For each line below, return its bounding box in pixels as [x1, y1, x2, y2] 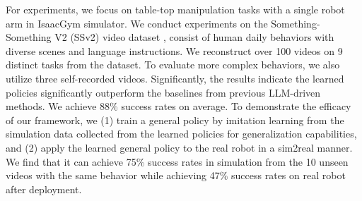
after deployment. [6, 181, 82, 196]
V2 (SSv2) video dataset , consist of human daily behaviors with [54, 30, 334, 44]
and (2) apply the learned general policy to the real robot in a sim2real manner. [6, 140, 353, 154]
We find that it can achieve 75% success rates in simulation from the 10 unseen [6, 154, 349, 169]
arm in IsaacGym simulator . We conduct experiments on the [6, 16, 268, 30]
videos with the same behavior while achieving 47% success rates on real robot [6, 168, 346, 183]
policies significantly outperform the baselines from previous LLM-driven [6, 85, 321, 99]
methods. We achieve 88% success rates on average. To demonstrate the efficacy [6, 99, 351, 114]
